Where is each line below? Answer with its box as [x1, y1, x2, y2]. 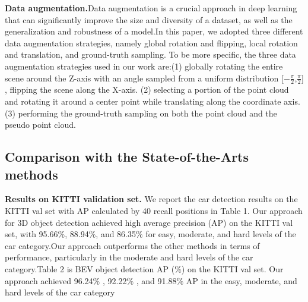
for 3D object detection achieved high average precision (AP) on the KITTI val [5, 216, 293, 228]
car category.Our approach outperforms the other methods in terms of [5, 239, 260, 251]
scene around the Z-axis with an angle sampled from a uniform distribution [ [5, 71, 284, 84]
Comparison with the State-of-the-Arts [5, 147, 249, 166]
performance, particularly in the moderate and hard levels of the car [5, 251, 253, 263]
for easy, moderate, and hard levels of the [145, 228, 296, 240]
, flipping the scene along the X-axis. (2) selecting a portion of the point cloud [5, 83, 289, 96]
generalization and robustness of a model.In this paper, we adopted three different [5, 25, 303, 37]
